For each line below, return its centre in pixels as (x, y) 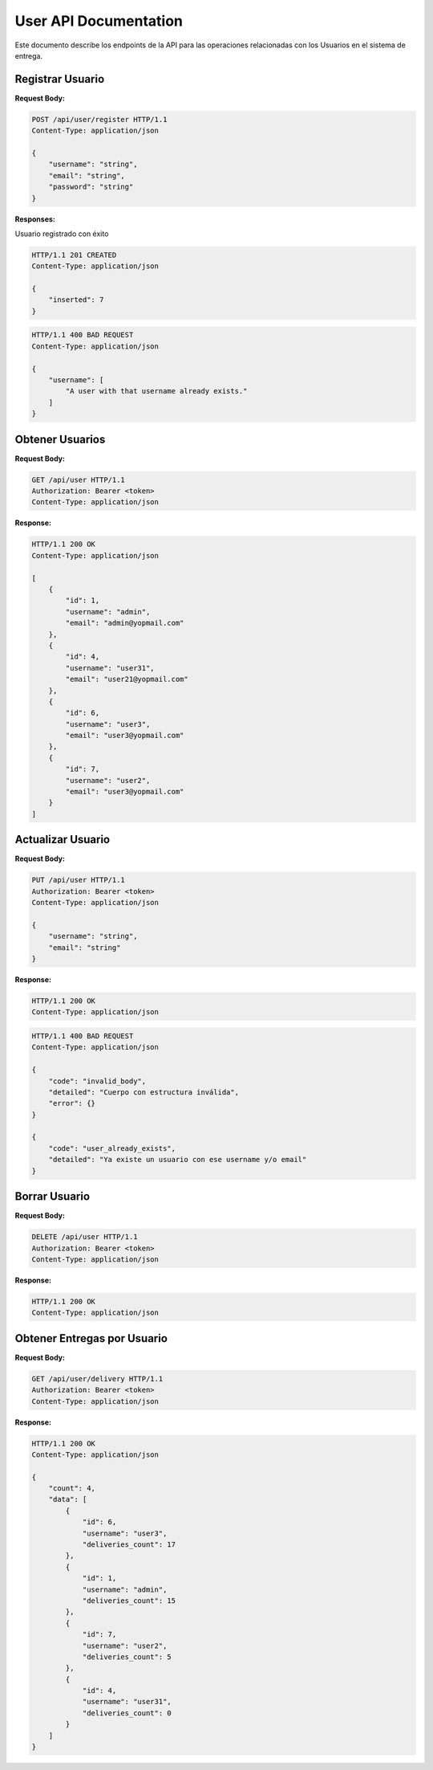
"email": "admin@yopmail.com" (125, 623)
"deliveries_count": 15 (129, 1601)
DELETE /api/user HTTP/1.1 (85, 1237)
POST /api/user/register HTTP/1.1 (99, 119)
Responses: (35, 219)
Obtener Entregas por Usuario (91, 1338)
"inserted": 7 (76, 300)
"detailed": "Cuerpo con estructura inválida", (144, 1092)
